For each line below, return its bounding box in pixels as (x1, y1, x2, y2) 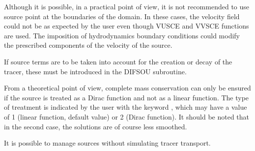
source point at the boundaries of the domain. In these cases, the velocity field (4, 11, 240, 21)
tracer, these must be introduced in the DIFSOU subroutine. (4, 66, 187, 76)
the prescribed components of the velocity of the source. (4, 40, 172, 50)
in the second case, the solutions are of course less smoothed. (4, 121, 187, 131)
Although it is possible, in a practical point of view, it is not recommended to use (4, 1, 250, 11)
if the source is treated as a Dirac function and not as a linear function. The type (4, 92, 249, 102)
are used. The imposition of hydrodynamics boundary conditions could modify (4, 30, 240, 40)
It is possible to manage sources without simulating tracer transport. (4, 138, 211, 148)
